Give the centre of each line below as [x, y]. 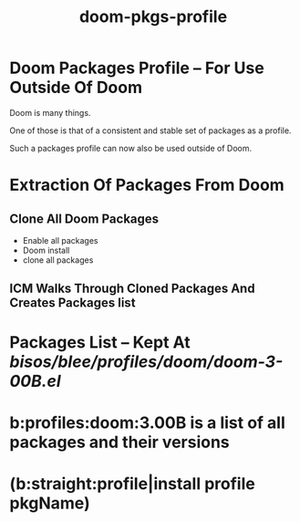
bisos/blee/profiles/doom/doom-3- [146, 361]
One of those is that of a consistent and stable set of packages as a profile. [150, 130]
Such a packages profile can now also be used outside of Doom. [131, 148]
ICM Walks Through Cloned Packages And [132, 289]
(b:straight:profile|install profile [132, 483]
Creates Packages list [72, 303]
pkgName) [50, 503]
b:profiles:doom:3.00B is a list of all [147, 423]
